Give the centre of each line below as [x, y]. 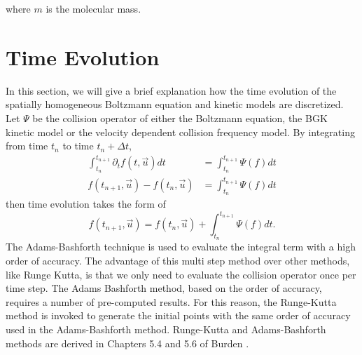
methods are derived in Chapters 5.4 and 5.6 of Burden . [127, 343]
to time [78, 146]
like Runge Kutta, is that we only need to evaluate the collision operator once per [181, 274]
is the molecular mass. [93, 8]
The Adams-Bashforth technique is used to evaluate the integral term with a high [181, 247]
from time [27, 146]
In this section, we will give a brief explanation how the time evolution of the [171, 90]
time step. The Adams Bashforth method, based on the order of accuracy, [164, 288]
